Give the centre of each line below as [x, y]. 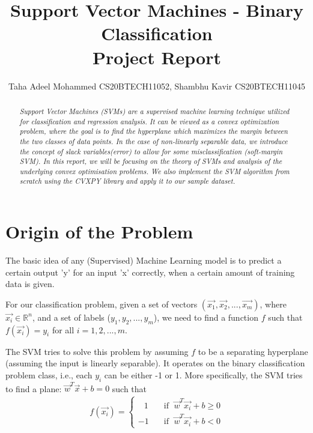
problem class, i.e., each [49, 374]
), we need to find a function [206, 317]
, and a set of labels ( [71, 317]
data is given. [30, 284]
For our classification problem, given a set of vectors [102, 304]
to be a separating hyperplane [253, 351]
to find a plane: [34, 388]
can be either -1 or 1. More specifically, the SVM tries [203, 374]
